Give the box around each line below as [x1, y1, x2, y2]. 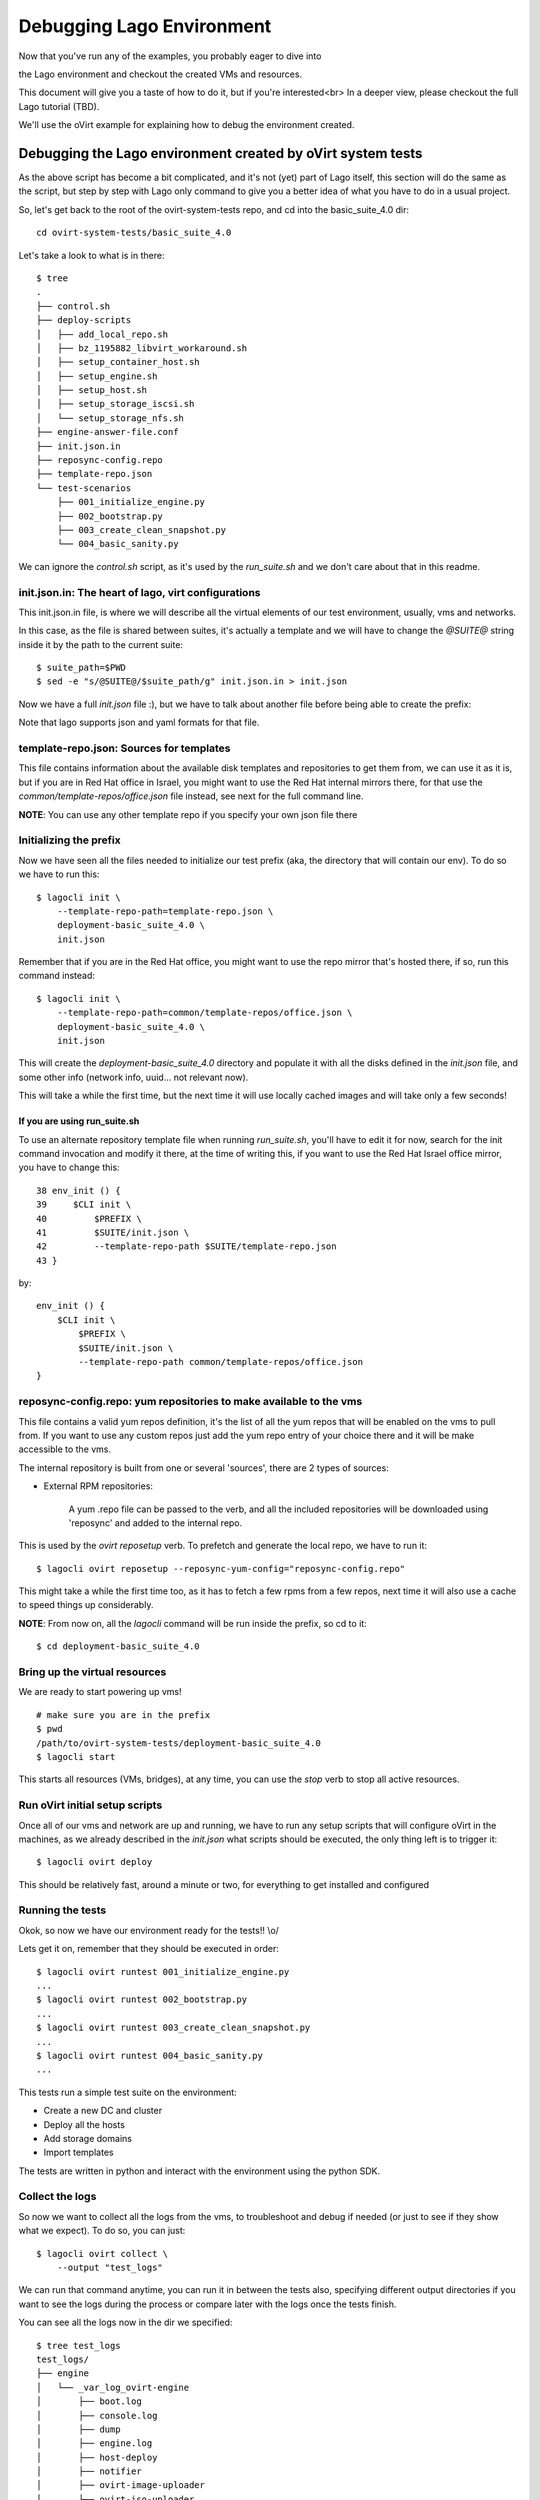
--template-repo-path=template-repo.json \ [56, 905, 274, 917]
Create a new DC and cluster [43, 2105, 163, 2117]
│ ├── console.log [36, 2410, 158, 2421]
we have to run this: [18, 868, 100, 880]
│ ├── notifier [36, 2466, 142, 2477]
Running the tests [18, 1903, 107, 1917]
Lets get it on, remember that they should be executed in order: [18, 1943, 279, 1955]
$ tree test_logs [36, 2340, 121, 2351]
